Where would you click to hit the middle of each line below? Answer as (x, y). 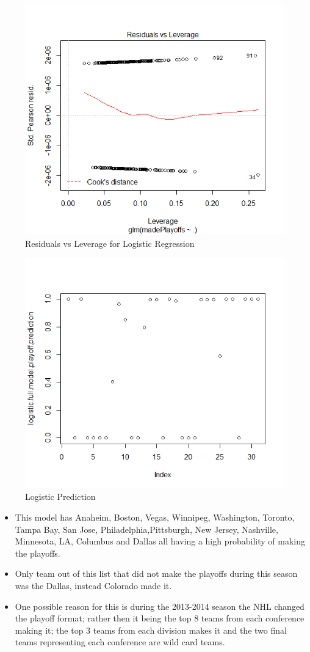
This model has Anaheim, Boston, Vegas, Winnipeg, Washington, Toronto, (155, 517)
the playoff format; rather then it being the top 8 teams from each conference (160, 618)
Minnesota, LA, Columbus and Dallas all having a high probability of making (160, 541)
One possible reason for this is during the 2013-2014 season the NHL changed (160, 606)
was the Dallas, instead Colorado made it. (93, 585)
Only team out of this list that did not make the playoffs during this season (156, 573)
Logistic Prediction (60, 496)
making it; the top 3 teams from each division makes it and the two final (151, 630)
